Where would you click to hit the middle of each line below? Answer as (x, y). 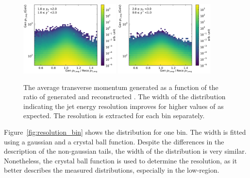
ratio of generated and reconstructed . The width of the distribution (125, 97)
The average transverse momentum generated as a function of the (121, 87)
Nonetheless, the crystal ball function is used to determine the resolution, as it (121, 160)
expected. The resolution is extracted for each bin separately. (114, 116)
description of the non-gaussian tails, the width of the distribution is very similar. (125, 151)
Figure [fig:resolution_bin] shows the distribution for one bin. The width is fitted (125, 132)
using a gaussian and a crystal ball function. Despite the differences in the (114, 141)
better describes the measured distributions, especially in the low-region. (112, 170)
